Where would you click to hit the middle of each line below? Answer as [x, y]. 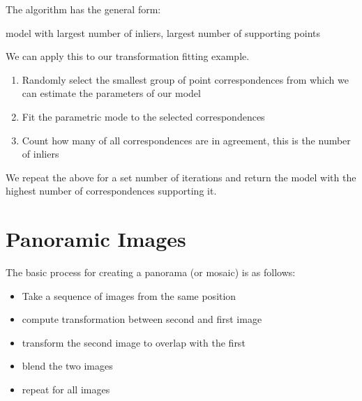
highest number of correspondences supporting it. [111, 191]
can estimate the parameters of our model [111, 93]
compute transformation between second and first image [142, 319]
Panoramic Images [96, 239]
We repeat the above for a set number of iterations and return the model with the [181, 177]
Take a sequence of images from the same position [129, 295]
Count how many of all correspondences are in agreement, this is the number [186, 140]
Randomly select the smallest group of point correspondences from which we [185, 79]
